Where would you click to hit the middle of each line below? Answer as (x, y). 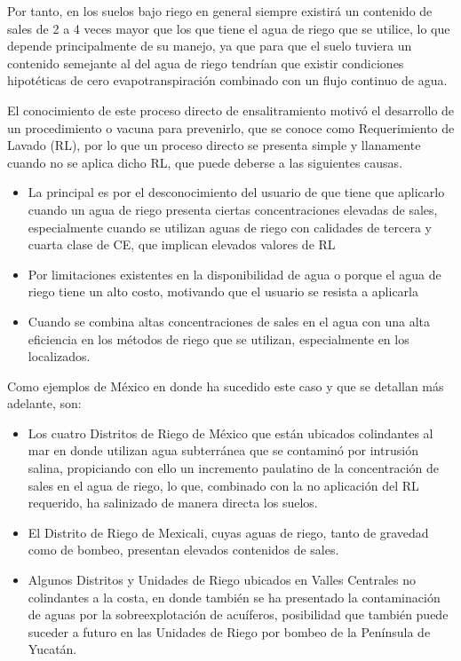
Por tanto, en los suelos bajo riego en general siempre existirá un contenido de (220, 11)
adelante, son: (44, 403)
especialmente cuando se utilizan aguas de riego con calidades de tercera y (230, 227)
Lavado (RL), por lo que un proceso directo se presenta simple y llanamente (214, 145)
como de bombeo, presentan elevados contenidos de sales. (183, 550)
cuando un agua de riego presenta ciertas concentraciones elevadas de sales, (233, 209)
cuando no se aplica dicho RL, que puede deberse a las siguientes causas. (205, 162)
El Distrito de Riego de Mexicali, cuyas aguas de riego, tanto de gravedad (228, 532)
